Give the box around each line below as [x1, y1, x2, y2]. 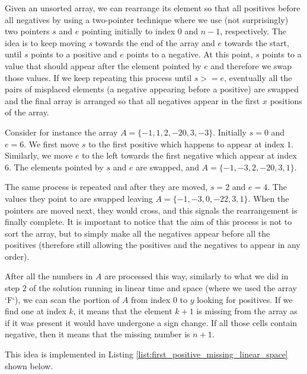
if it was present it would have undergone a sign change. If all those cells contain [5, 316, 298, 328]
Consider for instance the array [5, 125, 118, 138]
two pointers [5, 25, 50, 37]
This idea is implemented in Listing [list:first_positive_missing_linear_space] [5, 348, 288, 360]
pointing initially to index [81, 25, 175, 37]
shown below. [5, 359, 53, 372]
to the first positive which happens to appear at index [88, 137, 284, 150]
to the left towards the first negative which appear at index [82, 149, 297, 162]
